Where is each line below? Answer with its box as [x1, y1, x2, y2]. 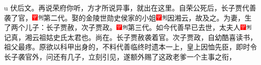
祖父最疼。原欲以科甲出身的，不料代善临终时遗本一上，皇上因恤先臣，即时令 [4, 41, 257, 52]
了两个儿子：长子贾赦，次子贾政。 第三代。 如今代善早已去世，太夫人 [4, 22, 240, 32]
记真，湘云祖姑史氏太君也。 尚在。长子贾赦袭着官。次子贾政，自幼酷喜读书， [4, 31, 257, 42]
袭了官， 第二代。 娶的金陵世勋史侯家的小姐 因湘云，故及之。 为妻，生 [4, 12, 252, 22]
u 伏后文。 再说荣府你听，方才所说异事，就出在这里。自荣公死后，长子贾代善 [4, 2, 256, 12]
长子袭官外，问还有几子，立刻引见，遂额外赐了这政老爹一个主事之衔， [4, 51, 236, 61]
